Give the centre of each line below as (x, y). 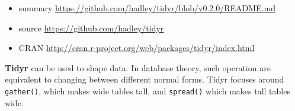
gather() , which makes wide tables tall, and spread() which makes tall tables (147, 91)
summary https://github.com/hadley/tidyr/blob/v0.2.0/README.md (147, 8)
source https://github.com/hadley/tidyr (91, 28)
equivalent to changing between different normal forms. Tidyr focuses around (145, 79)
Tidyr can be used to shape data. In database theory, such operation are (138, 67)
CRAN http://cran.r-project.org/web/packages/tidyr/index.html (137, 48)
